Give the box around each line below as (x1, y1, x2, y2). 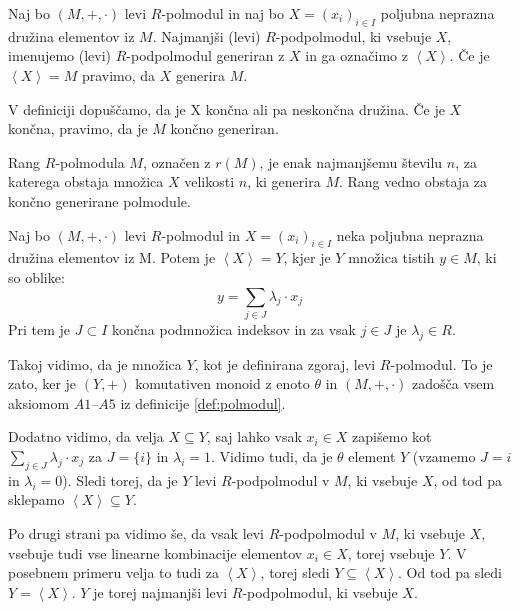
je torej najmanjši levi (93, 581, 228, 602)
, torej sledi (260, 562, 330, 583)
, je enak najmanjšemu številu (259, 151, 443, 172)
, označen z (142, 151, 211, 172)
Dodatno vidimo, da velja (8, 426, 164, 447)
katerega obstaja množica (8, 171, 164, 192)
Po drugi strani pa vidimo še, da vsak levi (8, 523, 265, 544)
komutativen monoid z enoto (135, 373, 310, 394)
